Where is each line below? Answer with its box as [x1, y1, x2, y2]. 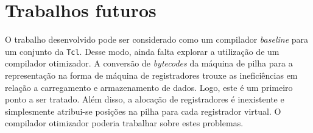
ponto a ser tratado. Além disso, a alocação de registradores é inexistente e [5, 93, 284, 106]
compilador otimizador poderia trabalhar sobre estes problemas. [5, 117, 244, 129]
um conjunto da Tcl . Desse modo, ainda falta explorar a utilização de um [5, 45, 280, 57]
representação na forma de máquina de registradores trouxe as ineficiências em [5, 68, 298, 81]
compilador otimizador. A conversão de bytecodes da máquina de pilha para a [5, 57, 293, 70]
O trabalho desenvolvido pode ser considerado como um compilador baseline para [5, 33, 309, 46]
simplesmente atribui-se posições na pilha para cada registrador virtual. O [5, 104, 281, 117]
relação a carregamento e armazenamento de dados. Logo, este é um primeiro [5, 81, 293, 93]
